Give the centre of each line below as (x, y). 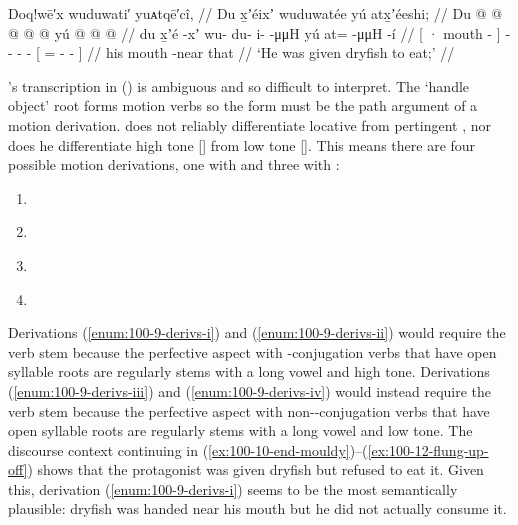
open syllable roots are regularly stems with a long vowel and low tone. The (240, 430)
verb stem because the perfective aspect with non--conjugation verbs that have (249, 410)
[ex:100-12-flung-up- (428, 449)
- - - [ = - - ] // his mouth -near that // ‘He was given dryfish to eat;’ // (231, 52)
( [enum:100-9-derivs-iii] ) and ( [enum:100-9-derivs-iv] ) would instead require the (250, 390)
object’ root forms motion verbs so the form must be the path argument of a (243, 105)
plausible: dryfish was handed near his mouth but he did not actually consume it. (257, 508)
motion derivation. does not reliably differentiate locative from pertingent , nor (249, 124)
